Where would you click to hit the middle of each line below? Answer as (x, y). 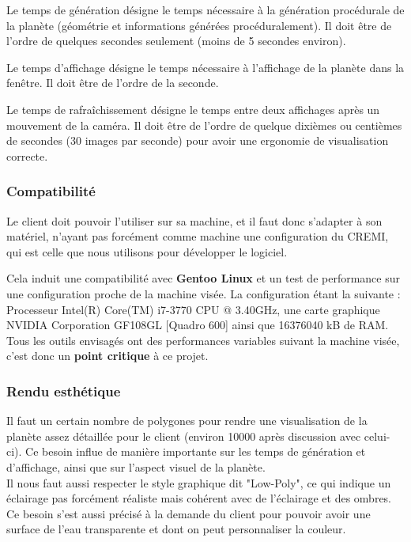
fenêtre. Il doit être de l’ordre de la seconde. (113, 83)
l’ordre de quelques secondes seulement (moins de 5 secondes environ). (176, 41)
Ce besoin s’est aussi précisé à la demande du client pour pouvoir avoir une (189, 513)
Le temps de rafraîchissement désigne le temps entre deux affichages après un (193, 109)
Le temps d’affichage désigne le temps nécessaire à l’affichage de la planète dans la (205, 67)
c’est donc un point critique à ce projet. (107, 356)
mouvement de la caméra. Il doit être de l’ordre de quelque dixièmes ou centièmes (204, 125)
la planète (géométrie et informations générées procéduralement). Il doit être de (199, 25)
